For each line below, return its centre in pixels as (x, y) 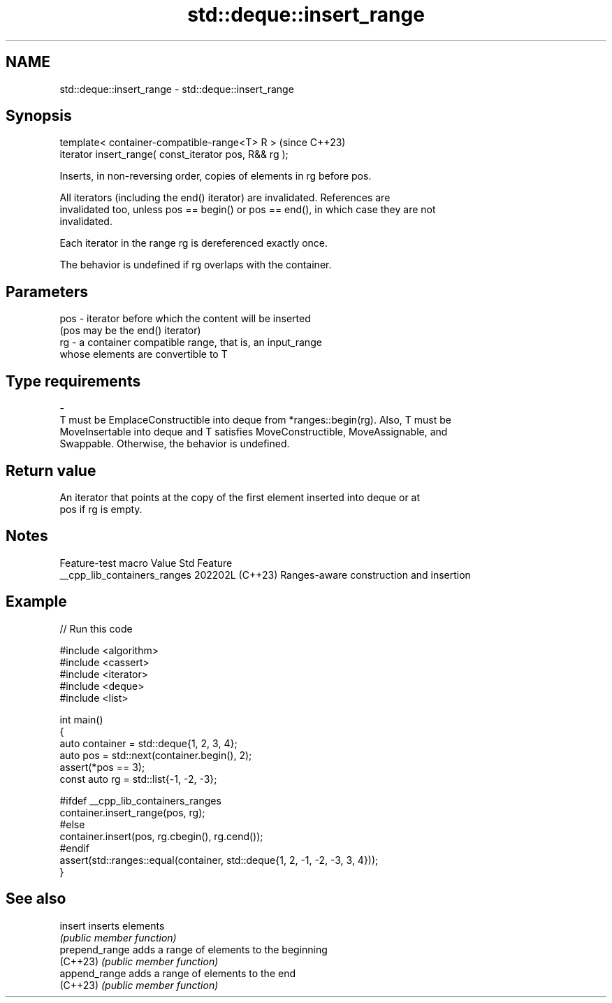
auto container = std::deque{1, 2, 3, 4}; (148, 743)
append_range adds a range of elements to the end (178, 973)
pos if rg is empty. (101, 509)
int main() (81, 719)
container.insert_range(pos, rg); (132, 812)
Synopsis (39, 116)
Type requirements (73, 381)
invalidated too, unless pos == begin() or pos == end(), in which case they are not (248, 210)
